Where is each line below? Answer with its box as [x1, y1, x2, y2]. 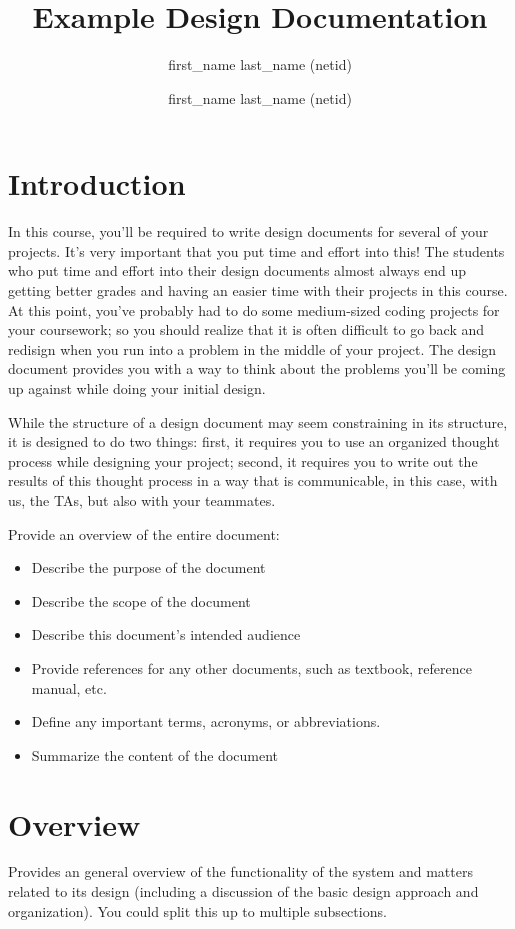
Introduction [8, 163, 186, 204]
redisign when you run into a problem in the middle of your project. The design [8, 338, 497, 359]
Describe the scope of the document [31, 590, 251, 611]
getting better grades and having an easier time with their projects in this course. [8, 280, 508, 301]
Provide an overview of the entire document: [8, 523, 280, 544]
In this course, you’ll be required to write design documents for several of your [8, 221, 489, 242]
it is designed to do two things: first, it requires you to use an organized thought [8, 431, 500, 452]
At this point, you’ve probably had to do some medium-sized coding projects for [8, 299, 500, 320]
